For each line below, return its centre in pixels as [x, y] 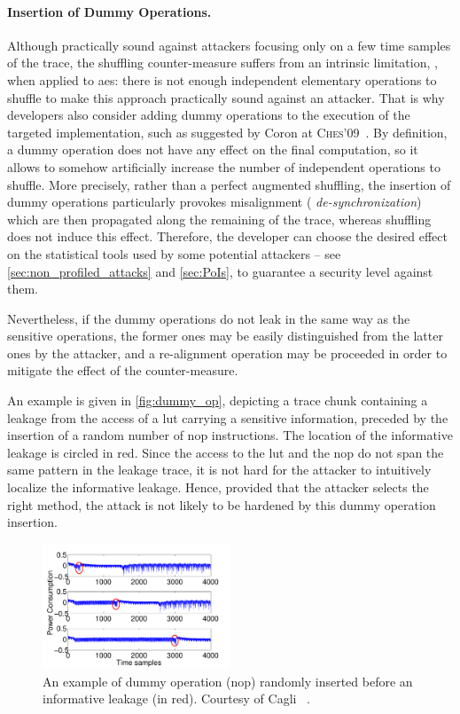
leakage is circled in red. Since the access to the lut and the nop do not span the [226, 452]
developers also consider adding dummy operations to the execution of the [209, 115]
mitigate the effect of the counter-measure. [123, 370]
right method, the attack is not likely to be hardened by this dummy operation [222, 504]
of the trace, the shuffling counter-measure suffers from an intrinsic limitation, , [222, 63]
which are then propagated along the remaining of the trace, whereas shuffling [219, 219]
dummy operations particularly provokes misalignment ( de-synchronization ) [214, 202]
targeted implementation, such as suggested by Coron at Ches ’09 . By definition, [227, 132]
